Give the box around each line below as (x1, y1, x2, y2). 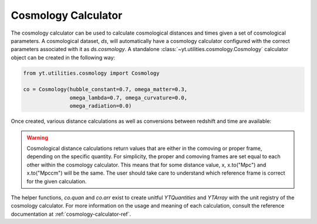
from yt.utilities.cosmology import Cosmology (23, 69, 160, 76)
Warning (26, 134, 48, 141)
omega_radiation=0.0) (69, 103, 132, 109)
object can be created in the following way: (11, 54, 116, 61)
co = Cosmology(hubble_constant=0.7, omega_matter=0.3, (23, 86, 188, 93)
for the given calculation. (26, 178, 87, 185)
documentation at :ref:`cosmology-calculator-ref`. (11, 210, 131, 218)
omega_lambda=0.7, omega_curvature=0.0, (69, 94, 188, 101)
